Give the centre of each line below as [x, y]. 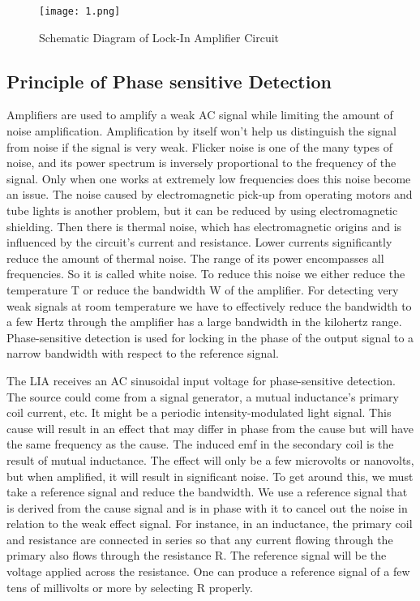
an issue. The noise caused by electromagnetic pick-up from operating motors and [210, 194]
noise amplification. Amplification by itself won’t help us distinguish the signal [201, 131]
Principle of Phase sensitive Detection [169, 81]
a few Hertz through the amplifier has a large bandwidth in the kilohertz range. [204, 322]
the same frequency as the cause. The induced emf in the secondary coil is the [200, 444]
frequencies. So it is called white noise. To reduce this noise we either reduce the [206, 274]
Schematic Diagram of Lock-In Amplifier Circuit [159, 37]
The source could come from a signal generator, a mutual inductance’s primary [203, 396]
